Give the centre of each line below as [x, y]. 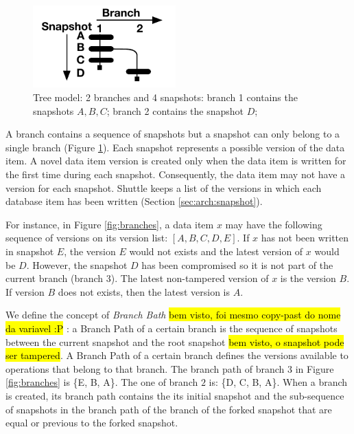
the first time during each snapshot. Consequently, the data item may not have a [176, 174]
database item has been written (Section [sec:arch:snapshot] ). [134, 201]
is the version [308, 278]
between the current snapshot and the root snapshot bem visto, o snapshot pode [175, 341]
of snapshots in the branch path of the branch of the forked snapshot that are [169, 409]
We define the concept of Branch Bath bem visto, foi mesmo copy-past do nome [173, 315]
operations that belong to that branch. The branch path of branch [145, 368]
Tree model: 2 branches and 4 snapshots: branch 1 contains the [165, 97]
